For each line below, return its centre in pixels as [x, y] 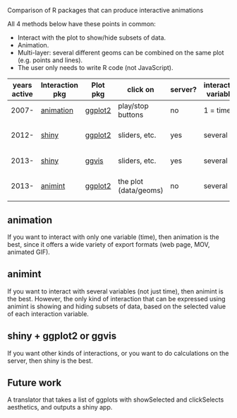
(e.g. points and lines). [50, 60]
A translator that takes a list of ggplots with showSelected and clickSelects [116, 400]
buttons [131, 115]
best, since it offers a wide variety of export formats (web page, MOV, [109, 244]
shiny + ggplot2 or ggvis [62, 336]
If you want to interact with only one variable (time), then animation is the [114, 237]
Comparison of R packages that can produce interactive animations [105, 10]
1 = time [217, 110]
